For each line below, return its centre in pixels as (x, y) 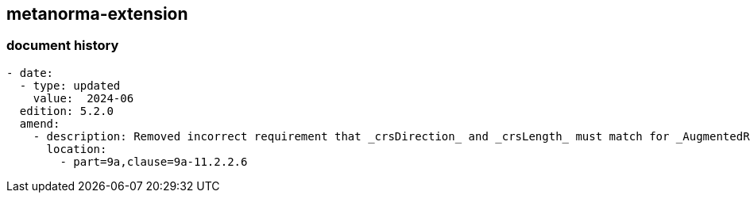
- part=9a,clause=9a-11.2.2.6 (154, 161)
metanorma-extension (97, 14)
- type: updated (70, 85)
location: (77, 149)
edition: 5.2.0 (66, 111)
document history (63, 46)
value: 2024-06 (83, 98)
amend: (40, 123)
